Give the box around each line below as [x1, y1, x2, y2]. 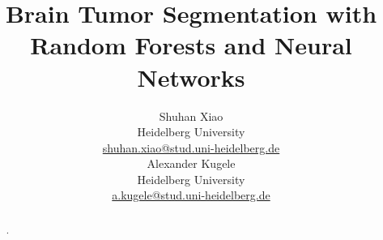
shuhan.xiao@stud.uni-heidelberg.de [102, 139, 280, 156]
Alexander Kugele [147, 155, 236, 172]
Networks [137, 60, 245, 93]
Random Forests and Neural [30, 28, 352, 62]
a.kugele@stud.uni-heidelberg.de [112, 186, 270, 204]
